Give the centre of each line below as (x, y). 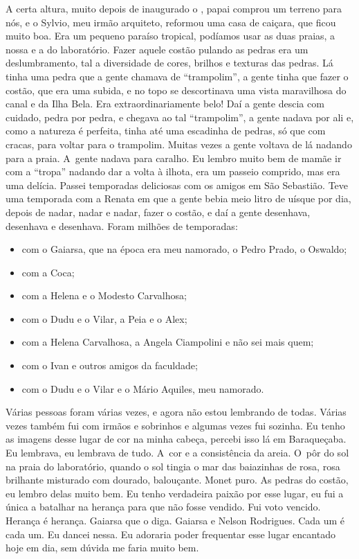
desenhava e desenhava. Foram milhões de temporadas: (122, 225)
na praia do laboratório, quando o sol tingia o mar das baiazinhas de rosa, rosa (173, 466)
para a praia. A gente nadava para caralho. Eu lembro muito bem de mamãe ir (174, 158)
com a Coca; (48, 272)
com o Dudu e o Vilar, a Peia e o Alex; (104, 318)
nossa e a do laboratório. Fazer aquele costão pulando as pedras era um (157, 49)
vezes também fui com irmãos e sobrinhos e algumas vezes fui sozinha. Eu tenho (175, 425)
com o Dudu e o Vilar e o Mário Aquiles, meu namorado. (143, 388)
